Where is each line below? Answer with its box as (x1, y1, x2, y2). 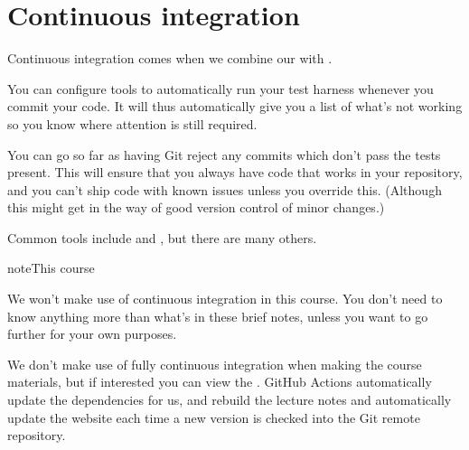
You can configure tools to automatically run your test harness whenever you (7, 79, 434, 98)
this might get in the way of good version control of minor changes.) (7, 198, 385, 217)
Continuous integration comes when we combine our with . (7, 49, 333, 68)
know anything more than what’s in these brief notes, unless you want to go (7, 306, 428, 325)
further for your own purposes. (7, 324, 177, 343)
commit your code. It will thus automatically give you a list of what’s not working (7, 97, 463, 116)
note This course (7, 258, 95, 277)
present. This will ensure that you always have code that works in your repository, (7, 163, 463, 182)
